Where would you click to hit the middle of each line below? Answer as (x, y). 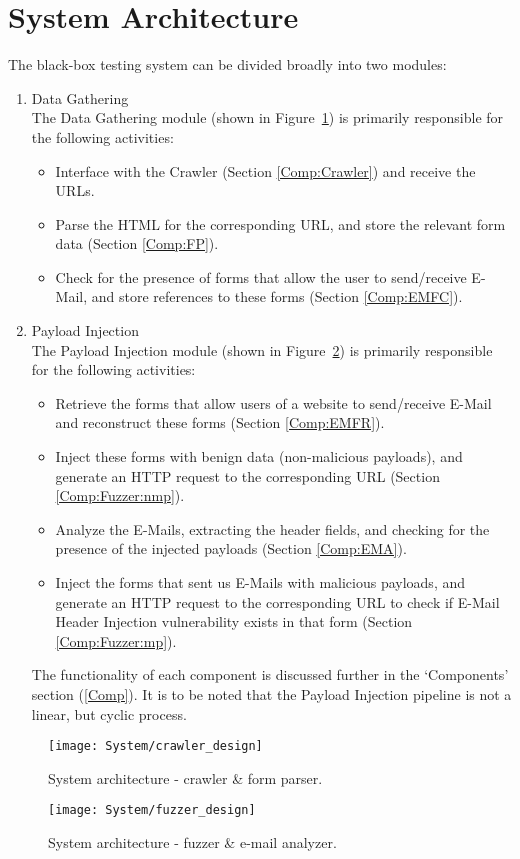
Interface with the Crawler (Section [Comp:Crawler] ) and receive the (265, 170)
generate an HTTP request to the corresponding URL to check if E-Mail (277, 601)
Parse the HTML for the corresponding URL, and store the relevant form (280, 223)
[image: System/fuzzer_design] (152, 810)
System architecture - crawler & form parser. (185, 777)
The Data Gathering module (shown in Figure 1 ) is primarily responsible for (267, 117)
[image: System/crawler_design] (155, 746)
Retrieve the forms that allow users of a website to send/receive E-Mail (273, 402)
